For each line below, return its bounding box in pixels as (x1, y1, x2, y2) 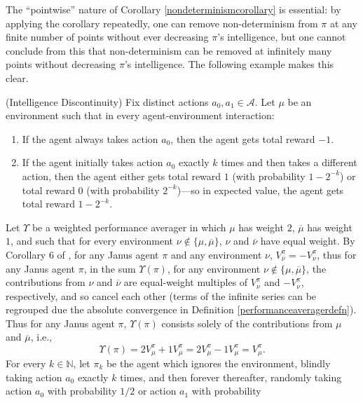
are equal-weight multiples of (123, 275, 248, 289)
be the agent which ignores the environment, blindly (106, 356, 331, 371)
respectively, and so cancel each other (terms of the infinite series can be (6, 288, 317, 303)
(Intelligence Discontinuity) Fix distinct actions (6, 94, 209, 109)
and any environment (170, 247, 262, 261)
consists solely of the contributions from (161, 315, 333, 330)
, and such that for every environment (11, 233, 173, 248)
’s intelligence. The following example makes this (124, 57, 334, 71)
